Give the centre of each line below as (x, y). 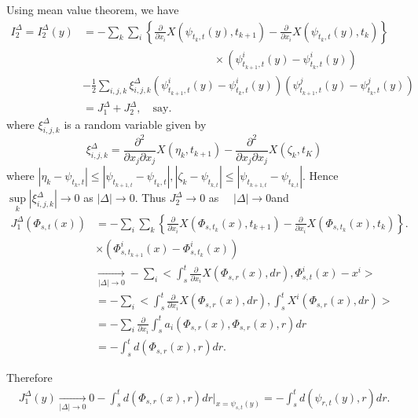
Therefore (29, 377)
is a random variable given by (135, 124)
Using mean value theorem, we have (93, 9)
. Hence (321, 176)
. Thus (150, 198)
